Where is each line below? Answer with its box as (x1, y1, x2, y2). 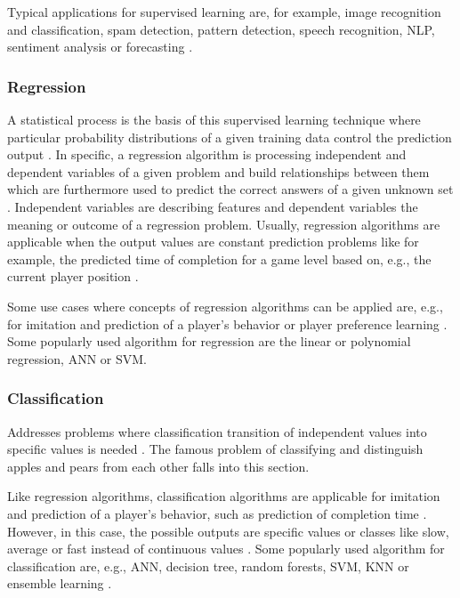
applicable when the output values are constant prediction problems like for (7, 232, 419, 251)
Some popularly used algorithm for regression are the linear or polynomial (7, 332, 411, 351)
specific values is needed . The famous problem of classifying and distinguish (7, 440, 424, 458)
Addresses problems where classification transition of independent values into (7, 422, 427, 440)
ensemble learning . (7, 574, 112, 593)
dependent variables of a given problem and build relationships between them (7, 162, 430, 181)
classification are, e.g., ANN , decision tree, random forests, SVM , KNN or (7, 556, 409, 575)
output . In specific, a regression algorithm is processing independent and (7, 145, 407, 164)
